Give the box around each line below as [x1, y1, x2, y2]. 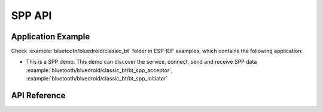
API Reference [11, 91, 66, 101]
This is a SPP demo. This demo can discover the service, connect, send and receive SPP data [26, 58, 257, 66]
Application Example [11, 32, 90, 42]
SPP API [11, 9, 52, 22]
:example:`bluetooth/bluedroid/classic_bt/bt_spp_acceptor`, [26, 66, 173, 74]
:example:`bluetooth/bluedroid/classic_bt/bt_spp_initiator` [26, 75, 168, 82]
